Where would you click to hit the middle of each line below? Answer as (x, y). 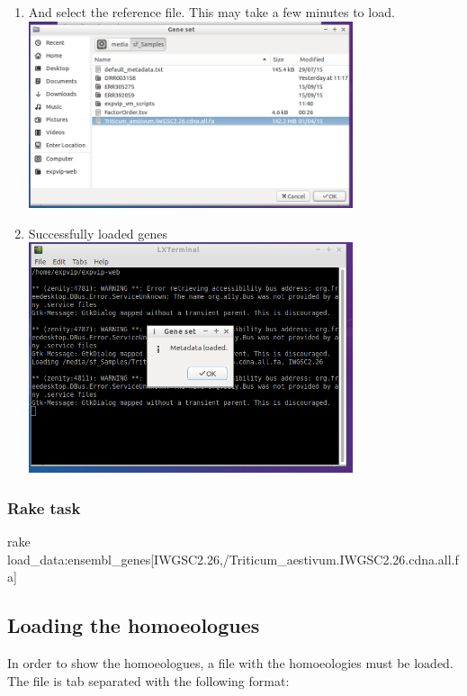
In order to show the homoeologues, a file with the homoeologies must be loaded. (230, 663)
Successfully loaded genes (98, 233)
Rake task (44, 507)
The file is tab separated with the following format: (148, 680)
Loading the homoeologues (134, 625)
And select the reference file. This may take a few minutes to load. (211, 12)
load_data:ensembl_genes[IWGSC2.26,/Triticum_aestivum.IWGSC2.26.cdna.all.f (233, 559)
